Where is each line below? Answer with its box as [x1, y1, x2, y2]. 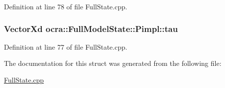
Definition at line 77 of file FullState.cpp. [4, 41, 127, 52]
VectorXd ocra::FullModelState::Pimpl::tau [4, 22, 178, 34]
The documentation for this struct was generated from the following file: [4, 58, 222, 68]
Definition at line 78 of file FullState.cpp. [4, 1, 127, 11]
